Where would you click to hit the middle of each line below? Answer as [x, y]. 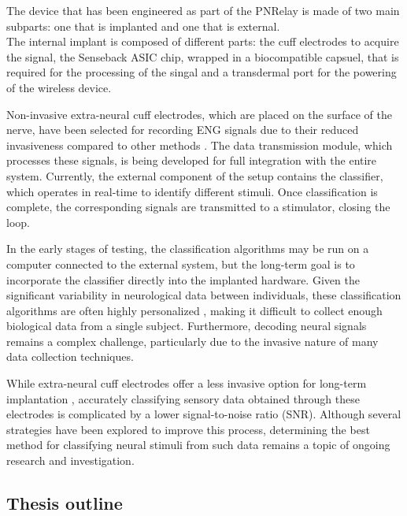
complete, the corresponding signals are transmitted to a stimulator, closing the [198, 207]
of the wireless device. [59, 87]
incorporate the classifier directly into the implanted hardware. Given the [183, 279]
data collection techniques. [70, 356]
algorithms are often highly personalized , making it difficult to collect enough [194, 310]
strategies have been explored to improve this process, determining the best [188, 429]
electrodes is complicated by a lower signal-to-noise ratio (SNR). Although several [204, 414]
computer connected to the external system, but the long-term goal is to [181, 264]
